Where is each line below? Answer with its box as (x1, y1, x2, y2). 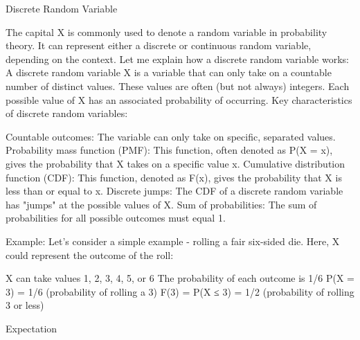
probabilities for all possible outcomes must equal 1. (6, 211, 226, 225)
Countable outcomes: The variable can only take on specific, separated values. (6, 129, 336, 143)
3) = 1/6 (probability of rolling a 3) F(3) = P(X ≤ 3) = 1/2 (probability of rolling (6, 284, 354, 298)
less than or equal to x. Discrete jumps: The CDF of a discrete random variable (6, 184, 343, 198)
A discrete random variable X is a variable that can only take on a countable (6, 65, 332, 80)
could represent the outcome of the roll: (6, 247, 174, 262)
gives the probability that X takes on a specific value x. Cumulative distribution (6, 156, 345, 170)
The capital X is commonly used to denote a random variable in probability (6, 24, 327, 39)
